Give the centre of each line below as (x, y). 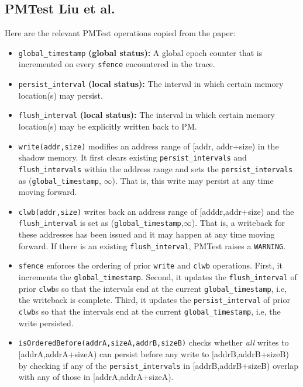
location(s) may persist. (61, 95)
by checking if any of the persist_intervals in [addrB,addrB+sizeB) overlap (159, 365)
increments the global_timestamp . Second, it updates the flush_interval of (158, 277)
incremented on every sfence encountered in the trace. (117, 64)
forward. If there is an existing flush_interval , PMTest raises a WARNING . (152, 245)
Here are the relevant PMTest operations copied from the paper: (120, 33)
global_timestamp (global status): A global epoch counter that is (140, 52)
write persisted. (46, 322)
